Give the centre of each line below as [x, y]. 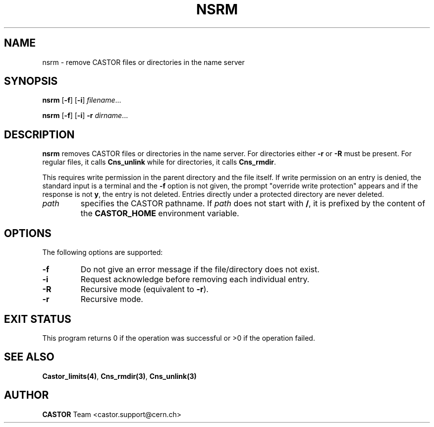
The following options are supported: [103, 252]
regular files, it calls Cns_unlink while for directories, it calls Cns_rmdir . [159, 162]
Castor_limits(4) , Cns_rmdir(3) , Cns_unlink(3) [119, 376]
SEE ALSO [29, 357]
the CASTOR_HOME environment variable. [160, 213]
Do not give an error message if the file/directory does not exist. [200, 270]
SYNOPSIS [31, 81]
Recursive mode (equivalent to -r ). [144, 289]
